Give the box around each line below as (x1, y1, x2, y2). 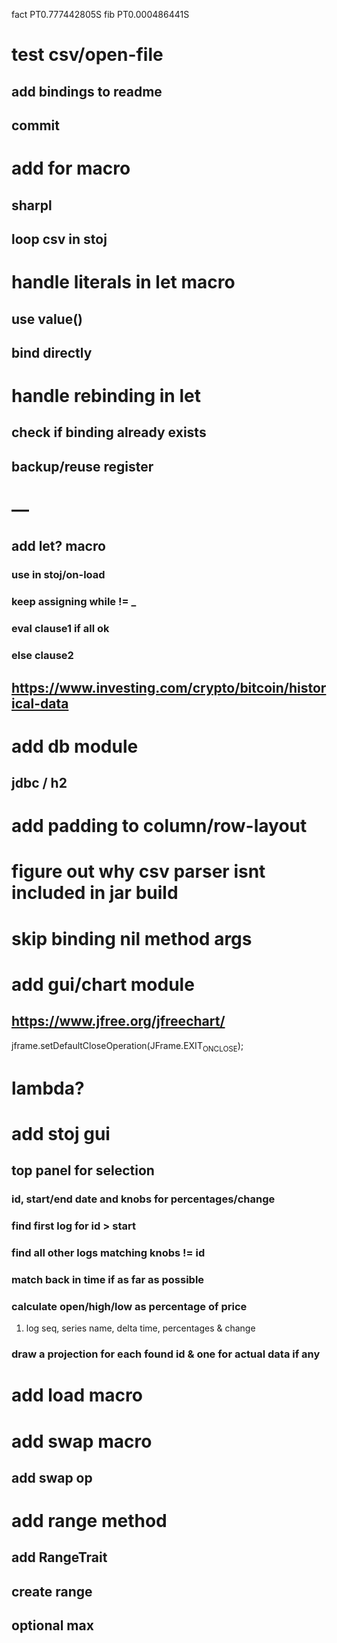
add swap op (11, 1469, 93, 1486)
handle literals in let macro (11, 271, 236, 294)
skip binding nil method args (11, 927, 253, 950)
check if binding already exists (11, 424, 207, 441)
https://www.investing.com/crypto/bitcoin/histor (11, 679, 327, 696)
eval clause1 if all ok (11, 622, 110, 636)
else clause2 (11, 649, 74, 663)
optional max (11, 1617, 94, 1634)
